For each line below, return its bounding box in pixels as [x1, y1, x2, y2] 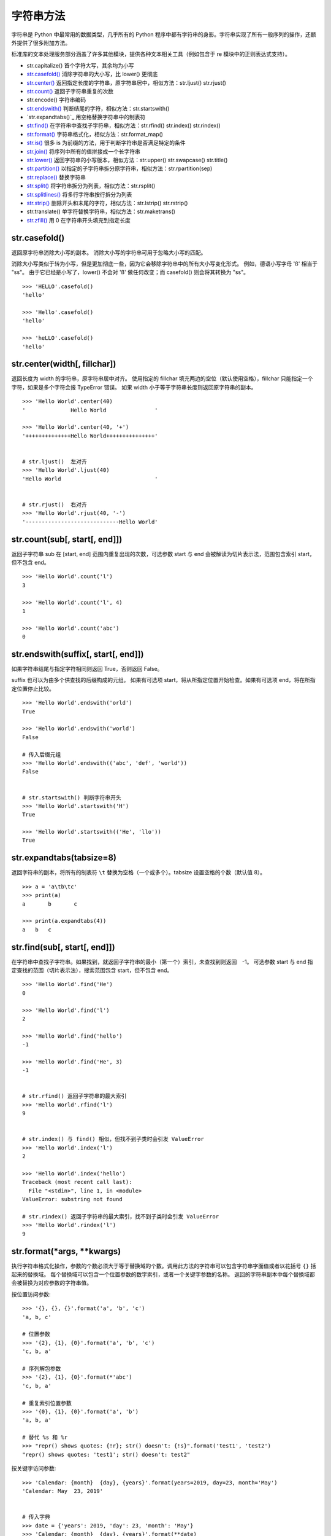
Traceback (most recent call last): [22, 1178, 132, 1186]
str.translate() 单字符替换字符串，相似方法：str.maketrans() [26, 208, 176, 215]
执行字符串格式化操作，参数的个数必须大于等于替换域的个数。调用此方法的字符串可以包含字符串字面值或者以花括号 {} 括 [11, 1262, 316, 1269]
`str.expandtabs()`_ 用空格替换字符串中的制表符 [26, 114, 146, 121]
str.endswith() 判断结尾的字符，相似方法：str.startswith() [26, 104, 170, 112]
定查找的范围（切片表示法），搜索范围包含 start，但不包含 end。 [11, 966, 173, 974]
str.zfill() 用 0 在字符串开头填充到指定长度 [26, 216, 131, 224]
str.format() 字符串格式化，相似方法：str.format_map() [26, 130, 164, 138]
